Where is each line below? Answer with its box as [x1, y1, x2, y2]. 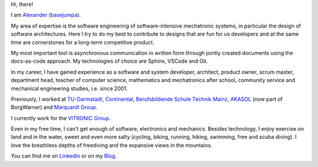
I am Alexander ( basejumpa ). [11, 12, 81, 19]
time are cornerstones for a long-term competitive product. [11, 39, 154, 46]
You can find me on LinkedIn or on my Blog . [11, 152, 117, 159]
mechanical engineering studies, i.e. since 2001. [11, 85, 128, 92]
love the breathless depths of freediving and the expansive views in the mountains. [11, 141, 213, 149]
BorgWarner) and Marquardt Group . [11, 104, 98, 111]
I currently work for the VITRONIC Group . [11, 114, 111, 121]
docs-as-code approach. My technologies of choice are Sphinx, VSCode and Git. [11, 57, 208, 64]
